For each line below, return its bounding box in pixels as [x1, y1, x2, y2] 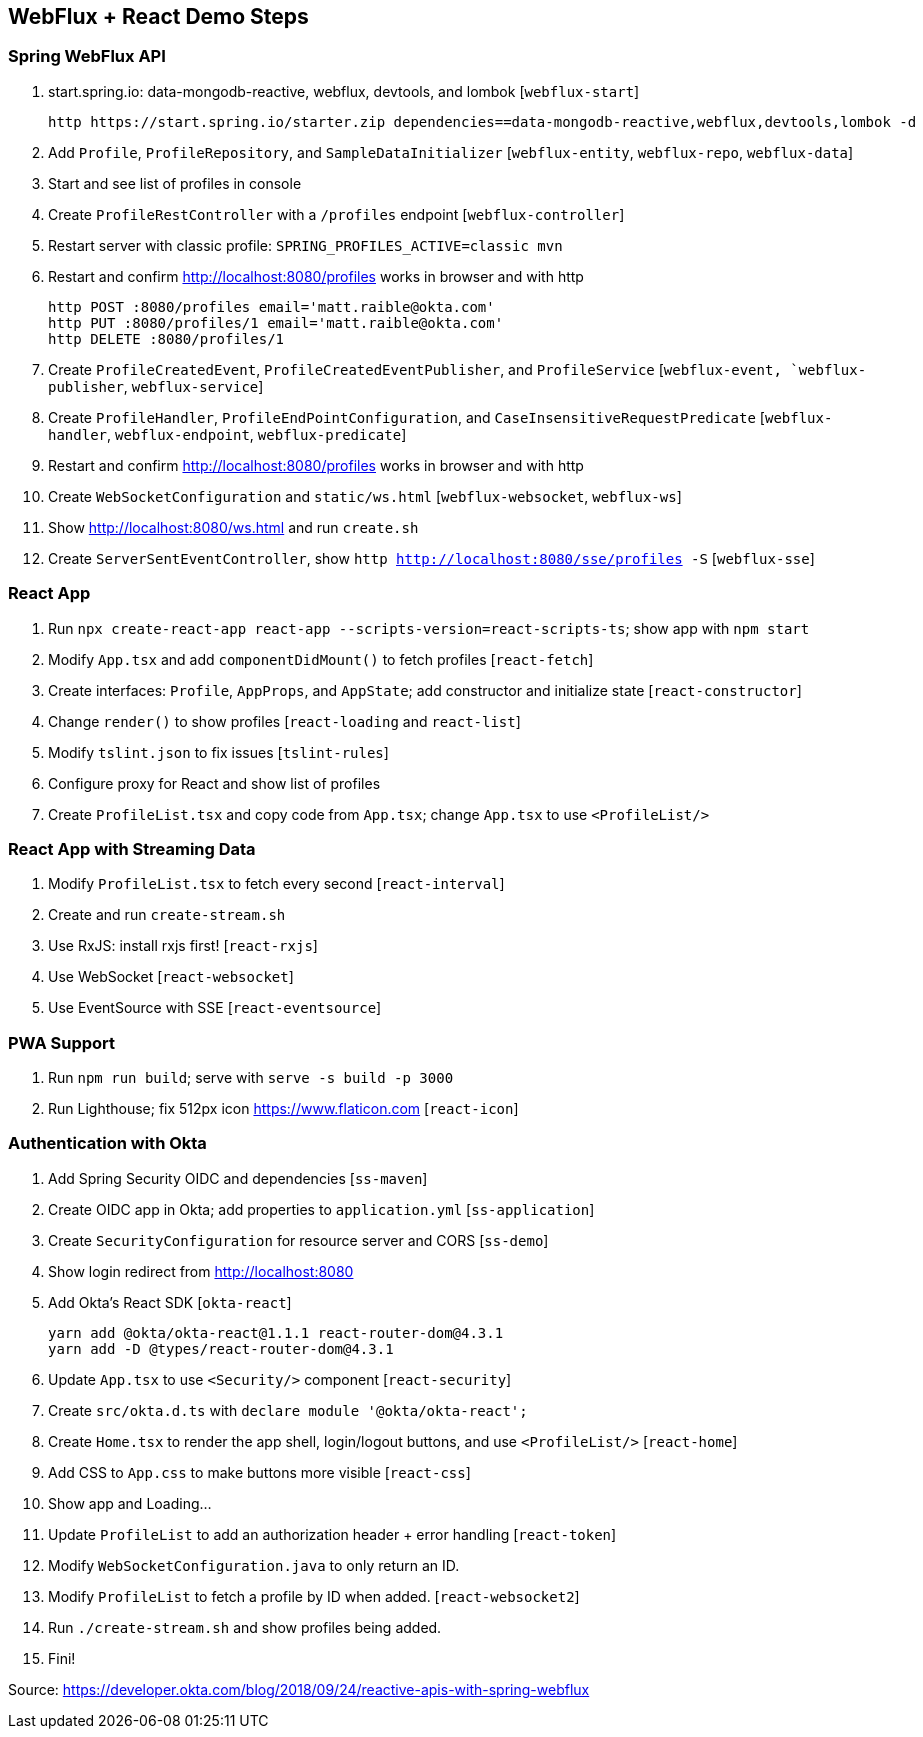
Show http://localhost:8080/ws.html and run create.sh [48, 518, 419, 536]
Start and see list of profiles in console [48, 174, 302, 192]
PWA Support [8, 1032, 116, 1053]
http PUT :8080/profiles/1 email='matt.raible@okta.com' [48, 314, 504, 331]
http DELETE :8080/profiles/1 [48, 330, 285, 347]
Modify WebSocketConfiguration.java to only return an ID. [48, 1556, 460, 1574]
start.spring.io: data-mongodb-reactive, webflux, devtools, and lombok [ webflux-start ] [48, 82, 640, 100]
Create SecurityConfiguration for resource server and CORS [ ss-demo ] [48, 1231, 549, 1249]
